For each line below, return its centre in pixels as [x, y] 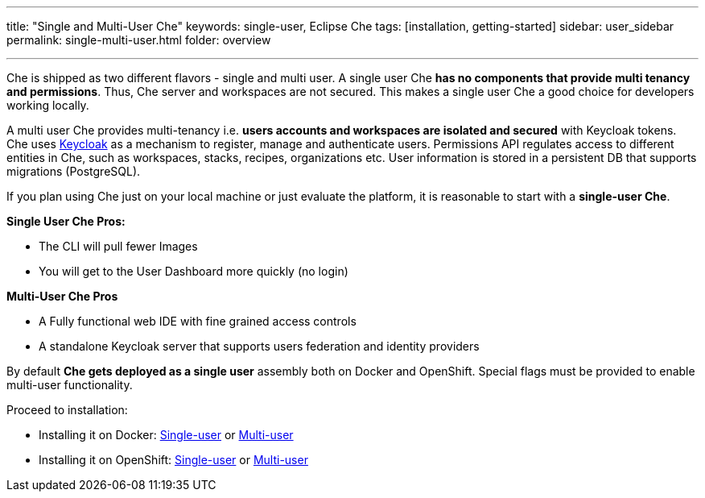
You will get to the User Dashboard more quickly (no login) [194, 271]
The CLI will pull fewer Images [118, 246]
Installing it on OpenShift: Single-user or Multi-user [173, 460]
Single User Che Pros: [66, 221]
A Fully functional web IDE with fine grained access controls [198, 321]
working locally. [48, 105]
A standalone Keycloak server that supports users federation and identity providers [259, 346]
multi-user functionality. [70, 385]
